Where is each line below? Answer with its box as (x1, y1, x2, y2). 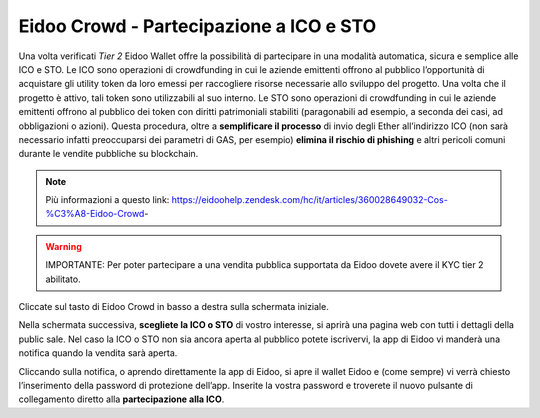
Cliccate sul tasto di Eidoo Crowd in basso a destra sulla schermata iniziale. (18, 301, 329, 313)
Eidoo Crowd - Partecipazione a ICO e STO (18, 15, 377, 37)
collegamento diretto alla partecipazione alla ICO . (18, 393, 225, 405)
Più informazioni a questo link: (45, 194, 170, 206)
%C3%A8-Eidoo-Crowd (45, 208, 145, 220)
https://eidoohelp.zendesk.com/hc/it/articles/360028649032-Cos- (171, 194, 449, 206)
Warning (45, 240, 82, 252)
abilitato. (45, 273, 81, 285)
